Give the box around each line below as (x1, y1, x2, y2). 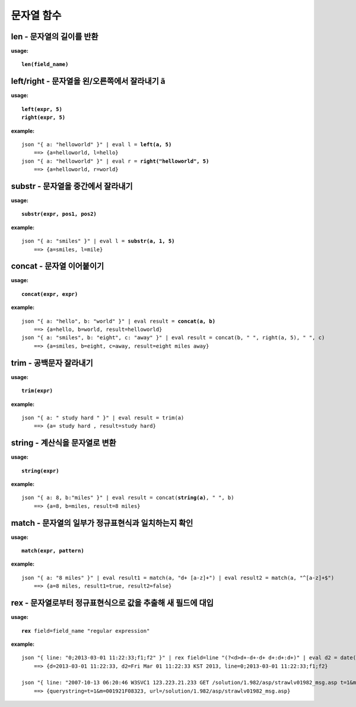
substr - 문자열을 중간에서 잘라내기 (11, 181, 133, 191)
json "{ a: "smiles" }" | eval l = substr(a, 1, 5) (21, 238, 175, 245)
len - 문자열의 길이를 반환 (11, 31, 98, 42)
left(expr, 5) (21, 106, 62, 112)
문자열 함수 (11, 9, 62, 22)
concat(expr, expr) (21, 291, 78, 297)
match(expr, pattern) (21, 547, 84, 554)
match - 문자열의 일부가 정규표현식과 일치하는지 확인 (11, 517, 193, 528)
